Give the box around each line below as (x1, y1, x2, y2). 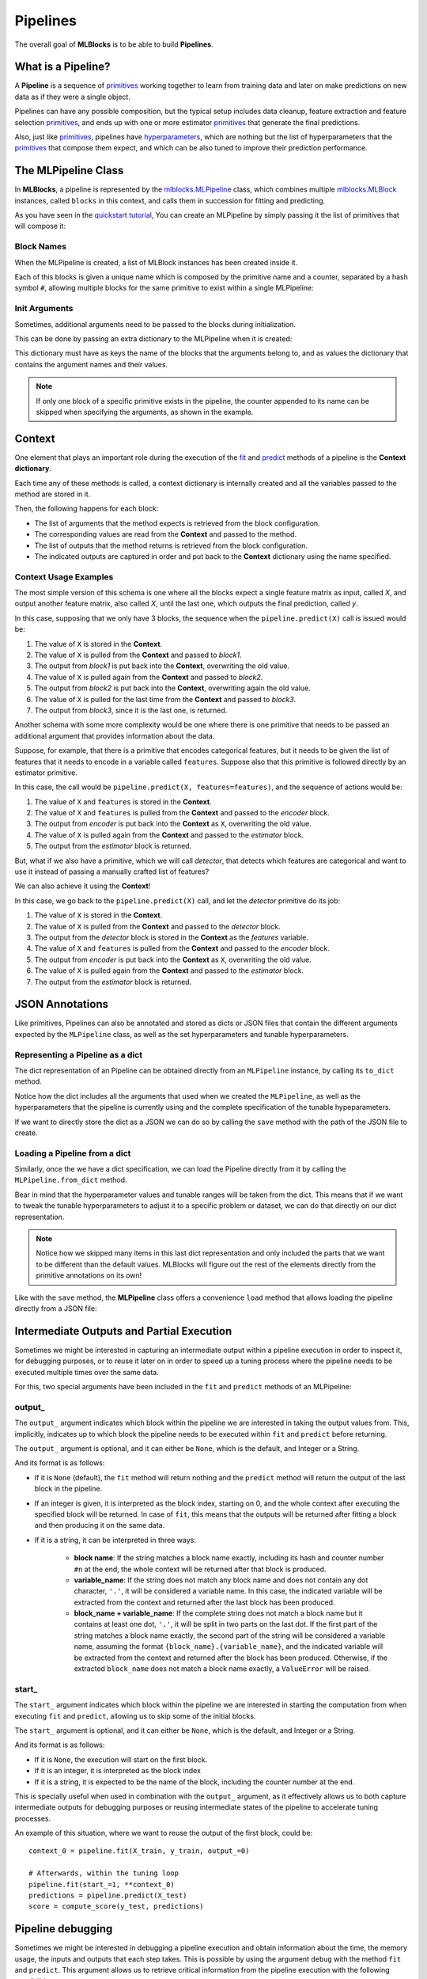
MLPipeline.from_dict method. (14, 1176, 127, 1185)
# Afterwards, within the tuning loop (28, 1869, 179, 1878)
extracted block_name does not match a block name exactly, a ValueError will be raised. (74, 1664, 371, 1673)
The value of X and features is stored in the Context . (34, 796, 213, 807)
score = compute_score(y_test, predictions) (28, 1902, 205, 1911)
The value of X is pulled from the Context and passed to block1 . (34, 650, 242, 660)
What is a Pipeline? (14, 60, 111, 74)
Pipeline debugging (14, 1922, 113, 1935)
